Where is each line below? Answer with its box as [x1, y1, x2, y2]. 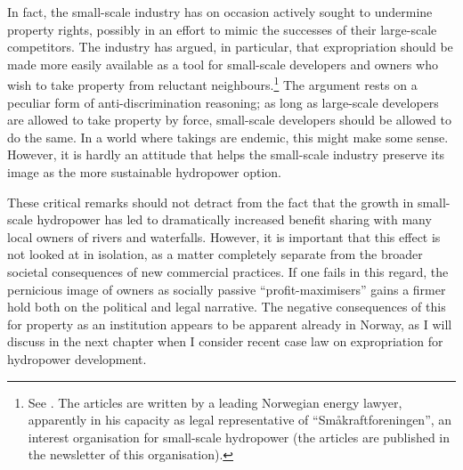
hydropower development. [7, 349, 147, 368]
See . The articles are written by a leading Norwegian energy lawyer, [28, 393, 402, 411]
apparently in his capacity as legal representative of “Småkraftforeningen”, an [28, 410, 452, 429]
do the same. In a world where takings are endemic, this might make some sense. [7, 127, 449, 146]
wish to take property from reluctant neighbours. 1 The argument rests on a [7, 73, 418, 94]
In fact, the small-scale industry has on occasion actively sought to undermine [7, 3, 433, 20]
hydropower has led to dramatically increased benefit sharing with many [37, 210, 432, 229]
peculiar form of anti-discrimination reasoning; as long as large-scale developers [7, 93, 439, 111]
